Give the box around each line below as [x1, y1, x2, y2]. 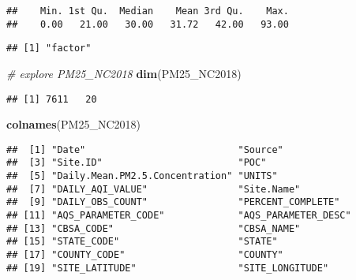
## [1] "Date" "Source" [6, 144, 283, 155]
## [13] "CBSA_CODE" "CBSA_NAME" [6, 222, 301, 234]
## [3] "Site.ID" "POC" [6, 157, 267, 169]
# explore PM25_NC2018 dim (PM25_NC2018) [6, 65, 242, 81]
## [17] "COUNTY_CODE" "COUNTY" [6, 249, 283, 261]
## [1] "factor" [6, 43, 92, 54]
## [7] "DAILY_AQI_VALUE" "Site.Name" [6, 183, 301, 195]
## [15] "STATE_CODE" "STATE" [6, 236, 278, 248]
